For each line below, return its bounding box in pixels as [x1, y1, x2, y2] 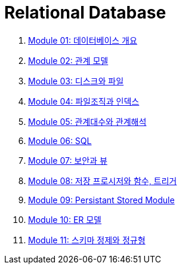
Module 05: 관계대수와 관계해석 [28, 116, 147, 127]
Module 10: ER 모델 [28, 214, 102, 225]
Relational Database [4, 2, 166, 23]
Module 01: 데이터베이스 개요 [28, 35, 137, 45]
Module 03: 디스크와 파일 [28, 75, 124, 86]
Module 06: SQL [28, 135, 92, 146]
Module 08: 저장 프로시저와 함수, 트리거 [28, 175, 177, 186]
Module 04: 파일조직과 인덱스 [28, 96, 140, 106]
